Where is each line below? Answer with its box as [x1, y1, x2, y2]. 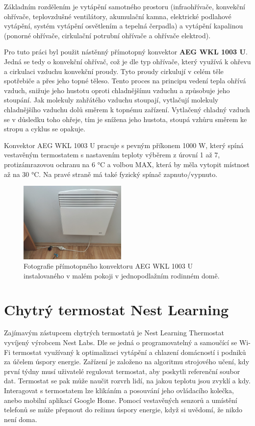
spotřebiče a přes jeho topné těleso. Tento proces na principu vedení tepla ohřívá [4, 75, 246, 86]
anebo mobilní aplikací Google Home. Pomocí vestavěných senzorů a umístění [4, 395, 237, 405]
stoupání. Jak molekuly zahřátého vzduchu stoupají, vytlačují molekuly [4, 95, 219, 105]
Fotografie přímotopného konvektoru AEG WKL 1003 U [24, 261, 193, 271]
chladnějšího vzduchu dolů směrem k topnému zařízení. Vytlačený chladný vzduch [4, 104, 250, 114]
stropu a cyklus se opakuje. [4, 124, 85, 134]
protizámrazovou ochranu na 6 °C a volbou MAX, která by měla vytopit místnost [4, 159, 250, 169]
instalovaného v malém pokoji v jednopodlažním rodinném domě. [24, 270, 220, 280]
